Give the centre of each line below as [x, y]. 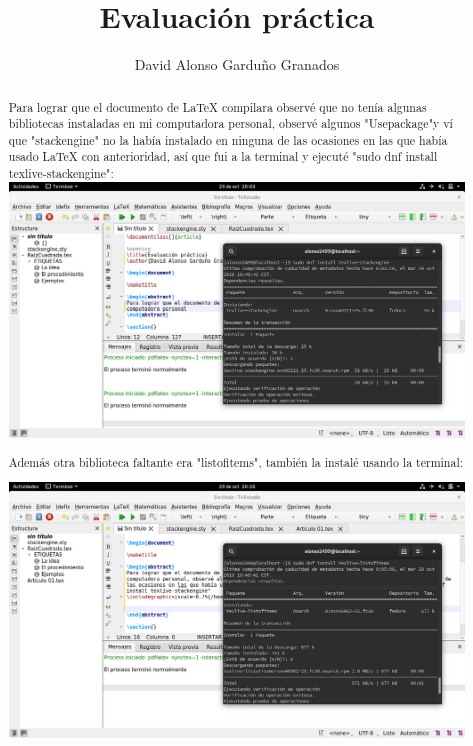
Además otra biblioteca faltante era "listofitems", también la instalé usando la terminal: [236, 461]
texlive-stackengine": [61, 173]
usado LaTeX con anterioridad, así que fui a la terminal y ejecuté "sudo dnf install [223, 156]
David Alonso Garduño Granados [237, 64]
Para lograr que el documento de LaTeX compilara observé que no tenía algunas [217, 106]
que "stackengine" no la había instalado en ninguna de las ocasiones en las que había [228, 139]
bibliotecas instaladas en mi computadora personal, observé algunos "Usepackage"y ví [230, 123]
